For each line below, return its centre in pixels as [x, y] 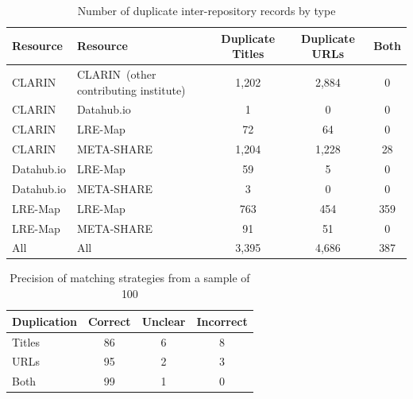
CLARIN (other [116, 74]
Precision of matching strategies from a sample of [130, 278]
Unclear [164, 321]
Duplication [44, 321]
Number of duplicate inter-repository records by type [206, 10]
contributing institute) [131, 89]
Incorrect [222, 321]
